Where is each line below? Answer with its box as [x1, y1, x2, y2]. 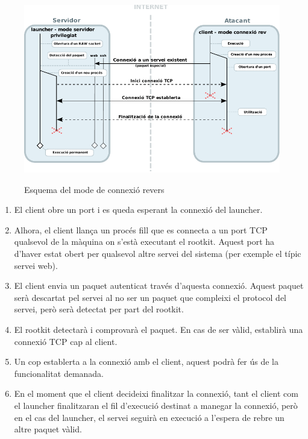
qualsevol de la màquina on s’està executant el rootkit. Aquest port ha [14, 235, 275, 248]
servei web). [14, 259, 58, 271]
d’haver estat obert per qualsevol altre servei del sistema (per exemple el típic [14, 247, 301, 259]
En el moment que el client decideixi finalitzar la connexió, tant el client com [14, 387, 298, 400]
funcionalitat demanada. [14, 367, 104, 379]
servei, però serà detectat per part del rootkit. [14, 303, 184, 315]
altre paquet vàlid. [14, 423, 82, 435]
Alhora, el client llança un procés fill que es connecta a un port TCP [14, 223, 268, 236]
